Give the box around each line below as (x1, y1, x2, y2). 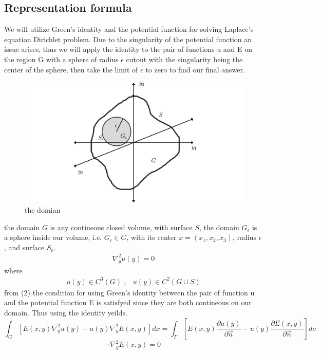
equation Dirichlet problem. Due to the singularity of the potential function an (4, 33, 252, 44)
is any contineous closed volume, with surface (50, 221, 193, 232)
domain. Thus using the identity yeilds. (4, 307, 127, 318)
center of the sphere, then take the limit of (4, 64, 138, 74)
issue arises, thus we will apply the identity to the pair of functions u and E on (4, 44, 252, 54)
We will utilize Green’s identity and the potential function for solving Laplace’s (4, 24, 254, 34)
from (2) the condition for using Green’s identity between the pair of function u (4, 287, 255, 297)
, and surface (4, 241, 45, 252)
